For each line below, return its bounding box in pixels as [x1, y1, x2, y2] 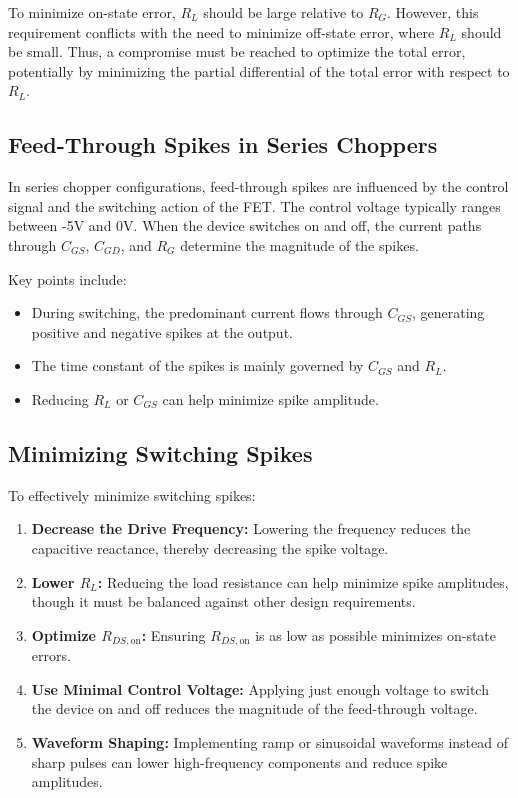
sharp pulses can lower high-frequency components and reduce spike [31, 751, 448, 772]
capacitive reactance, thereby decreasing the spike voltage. [31, 537, 389, 558]
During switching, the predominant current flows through [31, 302, 383, 323]
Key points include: [8, 268, 127, 289]
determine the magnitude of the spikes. [180, 234, 419, 255]
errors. [31, 645, 71, 666]
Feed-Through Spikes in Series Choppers [8, 129, 438, 160]
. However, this [387, 2, 479, 22]
